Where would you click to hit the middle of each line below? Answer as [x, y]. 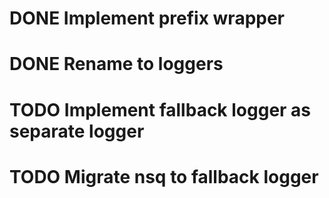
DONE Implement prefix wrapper [147, 18]
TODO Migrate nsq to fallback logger [164, 176]
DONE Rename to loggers [116, 64]
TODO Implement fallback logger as [160, 109]
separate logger [77, 131]
